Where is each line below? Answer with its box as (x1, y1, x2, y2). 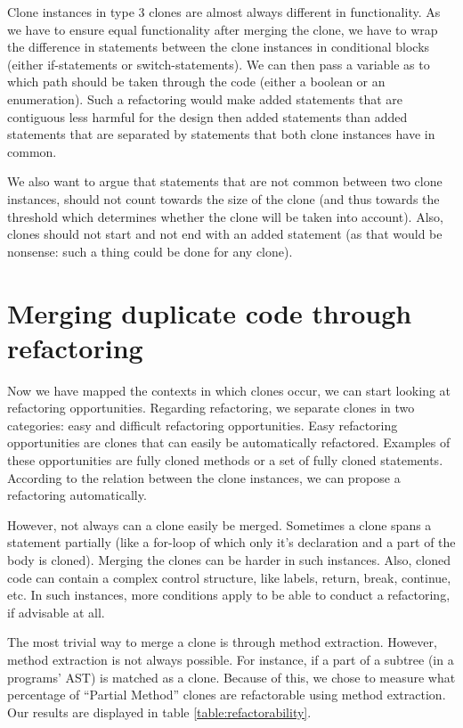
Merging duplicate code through (7, 294, 412, 331)
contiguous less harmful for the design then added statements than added (7, 107, 408, 126)
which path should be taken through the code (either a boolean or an (7, 72, 386, 91)
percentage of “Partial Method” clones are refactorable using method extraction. (7, 685, 446, 704)
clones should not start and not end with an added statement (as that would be (7, 225, 443, 243)
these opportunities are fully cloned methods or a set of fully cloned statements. (7, 451, 443, 469)
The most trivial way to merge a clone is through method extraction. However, (7, 633, 437, 651)
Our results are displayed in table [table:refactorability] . (7, 702, 312, 721)
